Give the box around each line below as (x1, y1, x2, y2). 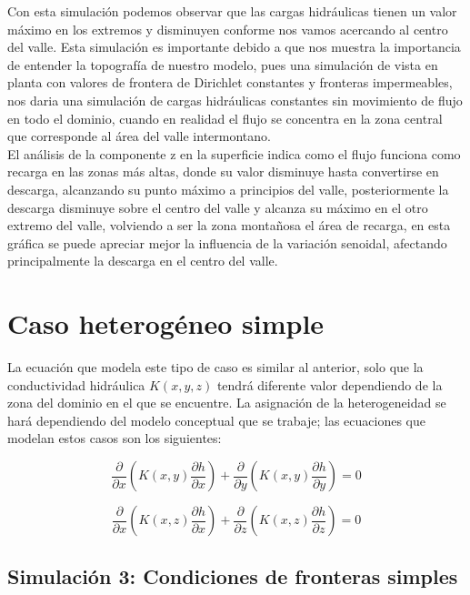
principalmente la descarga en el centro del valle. (7, 251, 278, 270)
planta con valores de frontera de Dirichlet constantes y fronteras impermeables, (7, 73, 453, 92)
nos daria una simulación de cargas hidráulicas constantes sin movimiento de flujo (7, 90, 463, 109)
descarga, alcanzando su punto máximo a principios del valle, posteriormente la (7, 179, 449, 198)
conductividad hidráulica (7, 375, 145, 394)
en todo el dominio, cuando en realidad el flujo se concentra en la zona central (7, 108, 443, 127)
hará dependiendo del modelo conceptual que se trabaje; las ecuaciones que (7, 410, 425, 429)
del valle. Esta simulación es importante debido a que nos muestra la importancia (7, 37, 461, 56)
